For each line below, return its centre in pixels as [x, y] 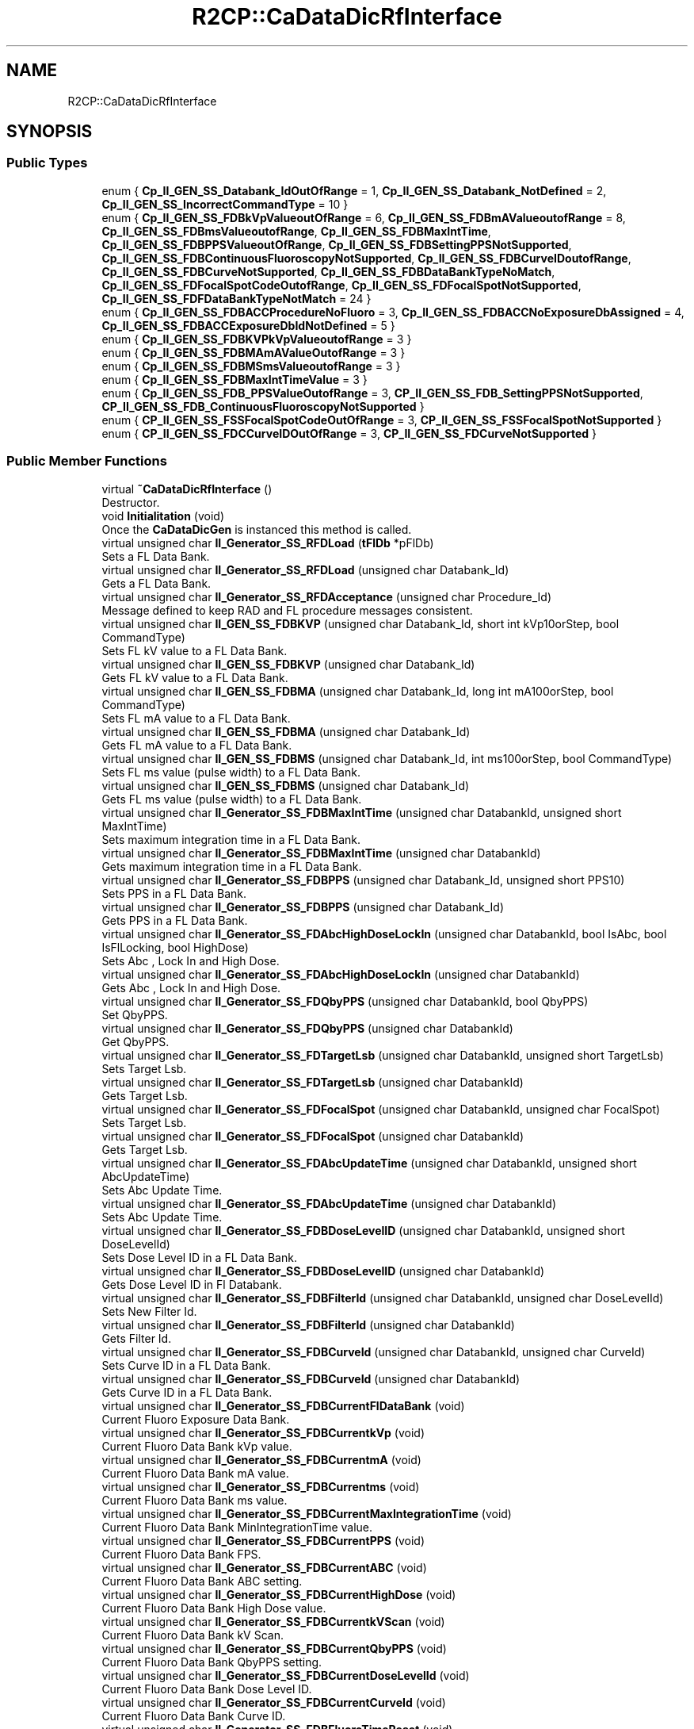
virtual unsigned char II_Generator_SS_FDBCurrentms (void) [261, 1486]
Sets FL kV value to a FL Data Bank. [194, 650]
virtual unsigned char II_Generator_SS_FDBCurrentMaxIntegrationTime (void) [307, 1513]
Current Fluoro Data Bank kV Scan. [193, 1635]
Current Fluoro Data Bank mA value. [195, 1473]
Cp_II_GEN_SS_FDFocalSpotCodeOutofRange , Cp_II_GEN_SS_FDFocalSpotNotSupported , [341, 285]
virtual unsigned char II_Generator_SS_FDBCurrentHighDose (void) [279, 1594]
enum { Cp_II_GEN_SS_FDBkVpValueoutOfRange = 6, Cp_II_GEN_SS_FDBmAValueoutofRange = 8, [364, 217]
